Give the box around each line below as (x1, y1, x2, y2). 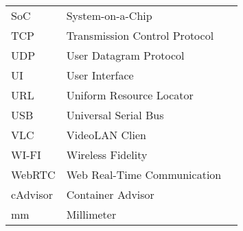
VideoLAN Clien (66, 127, 146, 143)
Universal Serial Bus (66, 107, 164, 123)
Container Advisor (66, 186, 154, 202)
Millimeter (66, 206, 117, 222)
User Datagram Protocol (66, 47, 185, 63)
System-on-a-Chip (66, 8, 152, 23)
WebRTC (11, 167, 56, 182)
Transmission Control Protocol (66, 27, 214, 43)
